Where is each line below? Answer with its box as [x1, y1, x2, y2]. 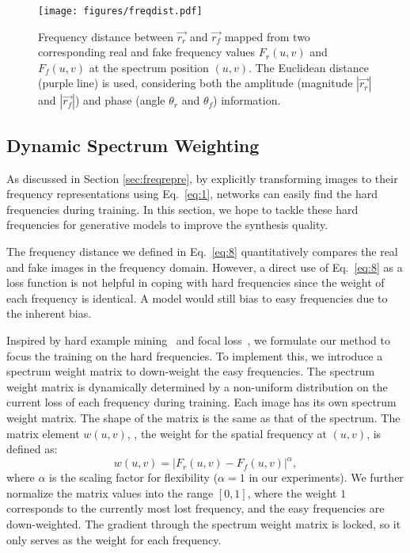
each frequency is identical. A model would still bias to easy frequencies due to [6, 289, 388, 306]
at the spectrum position [89, 59, 209, 75]
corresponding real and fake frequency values [38, 44, 256, 60]
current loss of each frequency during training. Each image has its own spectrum [6, 394, 397, 410]
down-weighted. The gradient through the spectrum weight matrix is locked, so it [6, 516, 401, 532]
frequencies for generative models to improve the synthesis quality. [6, 216, 328, 233]
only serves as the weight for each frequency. [6, 531, 222, 547]
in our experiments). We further [249, 469, 404, 486]
